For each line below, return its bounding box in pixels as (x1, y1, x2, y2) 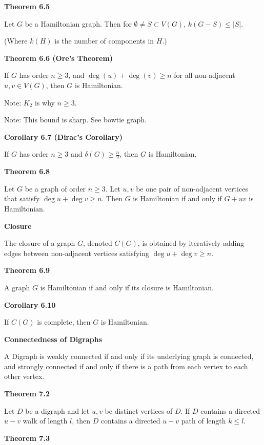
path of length (181, 415, 226, 426)
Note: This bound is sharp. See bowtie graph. (4, 114, 147, 125)
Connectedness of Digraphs (4, 333, 102, 344)
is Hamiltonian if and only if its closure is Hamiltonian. (40, 282, 214, 292)
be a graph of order (25, 183, 86, 194)
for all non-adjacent (174, 70, 235, 80)
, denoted (83, 238, 112, 248)
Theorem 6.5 (4, 1, 50, 11)
